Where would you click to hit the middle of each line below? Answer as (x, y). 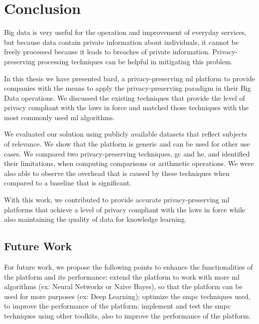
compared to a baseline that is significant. (68, 183)
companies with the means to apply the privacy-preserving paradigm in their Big (128, 88)
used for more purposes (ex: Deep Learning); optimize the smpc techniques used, (127, 296)
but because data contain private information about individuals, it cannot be (122, 42)
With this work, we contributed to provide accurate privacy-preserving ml (117, 200)
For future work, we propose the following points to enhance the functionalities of (129, 267)
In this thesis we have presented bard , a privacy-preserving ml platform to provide (129, 78)
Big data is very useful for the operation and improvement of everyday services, (125, 32)
